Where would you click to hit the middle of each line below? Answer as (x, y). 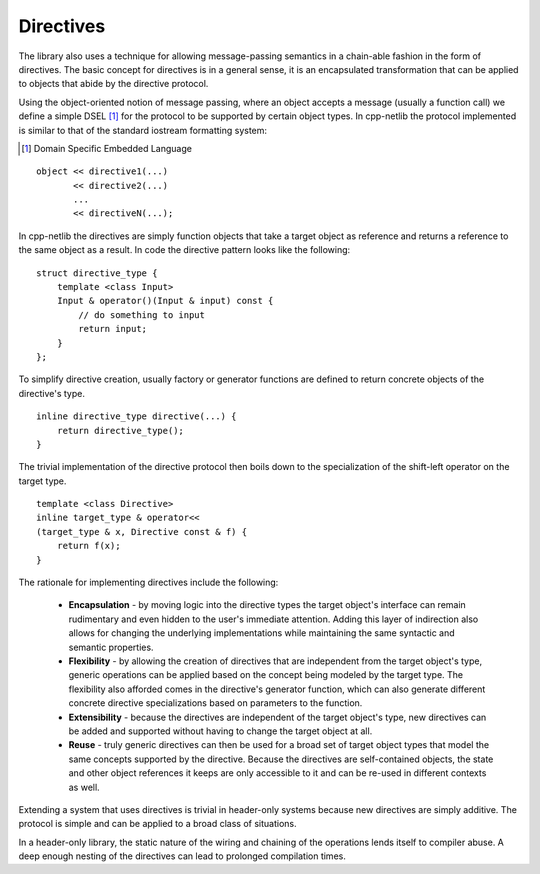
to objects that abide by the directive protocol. (113, 84)
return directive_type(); (120, 430)
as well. (84, 787)
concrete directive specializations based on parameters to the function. (215, 703)
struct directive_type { (97, 273)
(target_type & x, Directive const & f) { (142, 531)
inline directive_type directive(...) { (136, 416)
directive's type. (51, 393)
